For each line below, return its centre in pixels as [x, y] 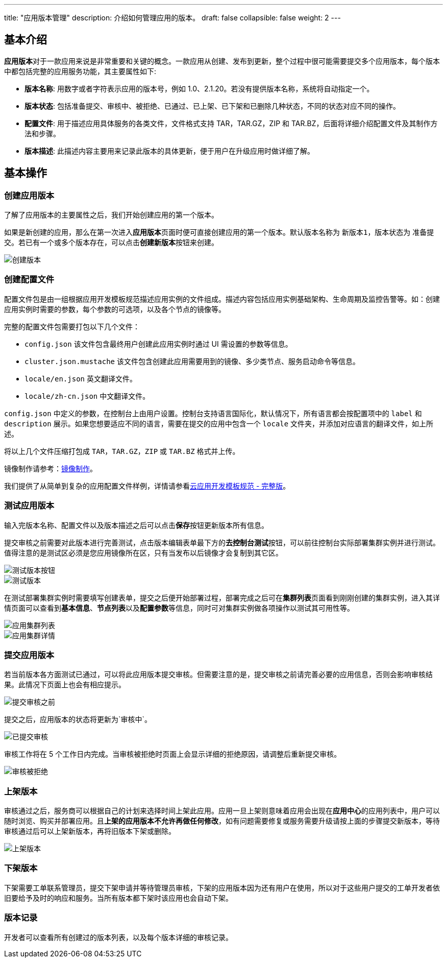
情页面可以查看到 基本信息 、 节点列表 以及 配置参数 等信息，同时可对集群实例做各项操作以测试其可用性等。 [179, 608]
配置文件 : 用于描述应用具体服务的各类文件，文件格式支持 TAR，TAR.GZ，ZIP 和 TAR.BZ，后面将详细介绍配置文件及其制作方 [231, 123]
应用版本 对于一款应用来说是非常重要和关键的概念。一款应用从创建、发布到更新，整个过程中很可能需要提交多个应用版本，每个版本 [222, 61]
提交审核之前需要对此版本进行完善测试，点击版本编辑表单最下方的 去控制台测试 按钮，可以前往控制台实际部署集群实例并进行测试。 [222, 542]
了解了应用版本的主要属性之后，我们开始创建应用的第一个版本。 [111, 215]
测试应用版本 [29, 506]
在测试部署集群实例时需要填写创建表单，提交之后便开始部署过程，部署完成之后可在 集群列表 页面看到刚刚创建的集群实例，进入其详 [222, 597]
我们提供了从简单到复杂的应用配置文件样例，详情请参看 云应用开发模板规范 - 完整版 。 [147, 486]
